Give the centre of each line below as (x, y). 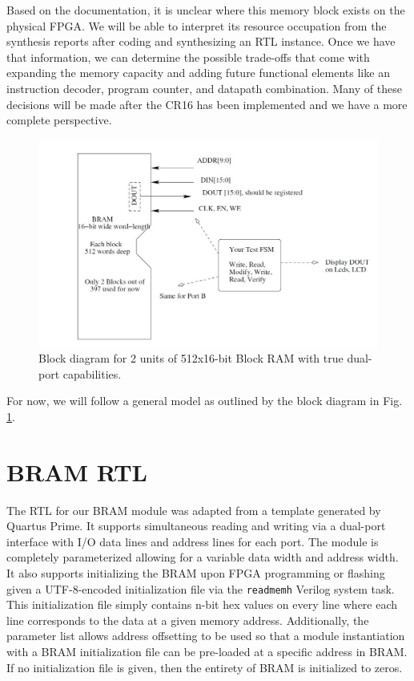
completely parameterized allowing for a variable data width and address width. (203, 557)
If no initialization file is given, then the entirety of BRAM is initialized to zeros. (205, 667)
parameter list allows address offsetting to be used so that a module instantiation (206, 636)
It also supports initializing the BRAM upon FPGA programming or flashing (196, 573)
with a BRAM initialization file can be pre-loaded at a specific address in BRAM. (207, 652)
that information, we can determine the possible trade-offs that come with (188, 57)
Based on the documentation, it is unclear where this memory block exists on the (206, 10)
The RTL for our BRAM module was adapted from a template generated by (194, 510)
